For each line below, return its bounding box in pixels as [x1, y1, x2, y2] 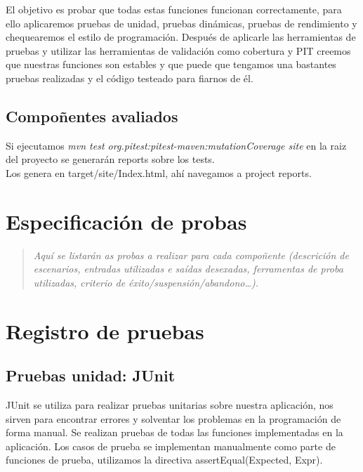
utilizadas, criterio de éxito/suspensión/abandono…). [33, 275, 259, 289]
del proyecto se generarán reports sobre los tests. [6, 152, 215, 166]
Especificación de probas [6, 206, 247, 235]
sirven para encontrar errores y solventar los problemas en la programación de [6, 411, 341, 426]
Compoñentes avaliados [6, 105, 178, 126]
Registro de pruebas [6, 316, 204, 345]
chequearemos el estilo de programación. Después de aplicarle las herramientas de [6, 29, 356, 44]
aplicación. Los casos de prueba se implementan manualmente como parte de [6, 438, 336, 453]
